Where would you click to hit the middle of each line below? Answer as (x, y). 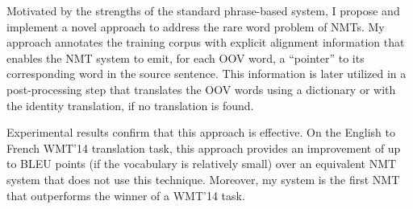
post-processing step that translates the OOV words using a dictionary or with (201, 89)
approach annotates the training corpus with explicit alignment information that (206, 42)
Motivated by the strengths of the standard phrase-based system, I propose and (203, 10)
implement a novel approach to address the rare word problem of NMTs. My (196, 26)
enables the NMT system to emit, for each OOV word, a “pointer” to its (186, 57)
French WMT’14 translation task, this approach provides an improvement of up (204, 148)
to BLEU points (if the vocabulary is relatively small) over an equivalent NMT (202, 164)
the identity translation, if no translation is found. (130, 105)
